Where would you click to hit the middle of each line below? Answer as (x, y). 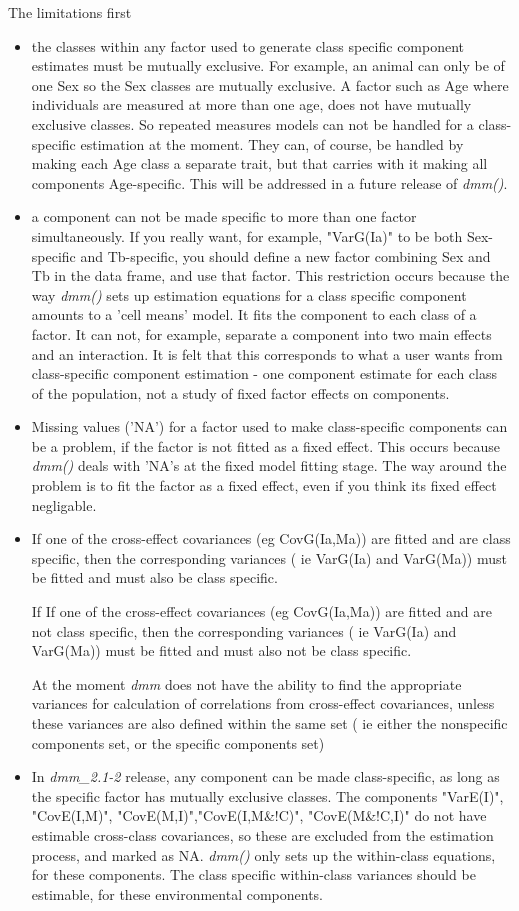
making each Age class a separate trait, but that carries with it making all (259, 163)
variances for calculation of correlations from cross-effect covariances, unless (263, 703)
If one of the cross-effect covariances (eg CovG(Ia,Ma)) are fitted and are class (271, 538)
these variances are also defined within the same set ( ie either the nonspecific (269, 723)
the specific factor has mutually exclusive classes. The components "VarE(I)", (267, 795)
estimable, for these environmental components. (177, 893)
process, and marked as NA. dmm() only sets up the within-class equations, (263, 854)
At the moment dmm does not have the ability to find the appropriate (246, 683)
